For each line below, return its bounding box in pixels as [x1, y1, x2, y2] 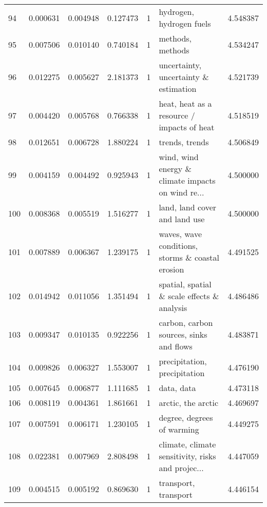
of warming [159, 423, 199, 435]
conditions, [159, 240, 198, 251]
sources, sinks [159, 328, 207, 340]
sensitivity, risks [159, 450, 216, 462]
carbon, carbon [159, 317, 213, 328]
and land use [159, 213, 205, 225]
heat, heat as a [159, 98, 212, 109]
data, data [159, 382, 196, 394]
